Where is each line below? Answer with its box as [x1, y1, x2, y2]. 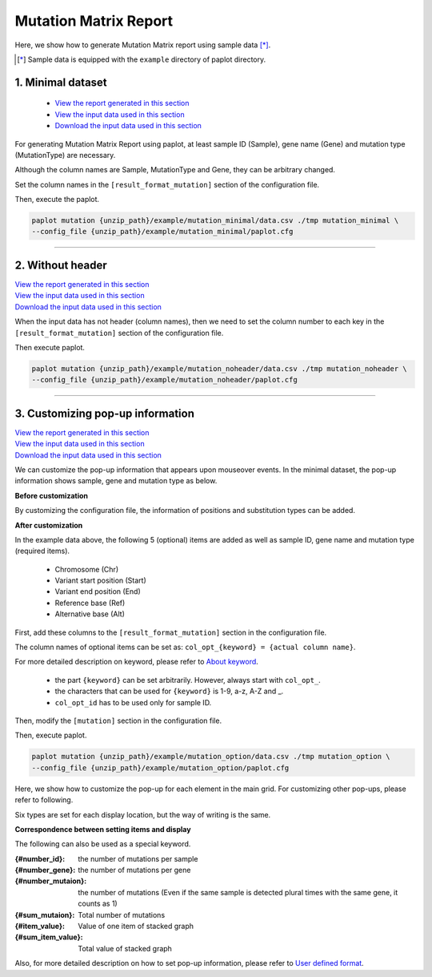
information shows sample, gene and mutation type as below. [14, 476, 218, 486]
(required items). [14, 546, 70, 556]
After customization [14, 520, 83, 530]
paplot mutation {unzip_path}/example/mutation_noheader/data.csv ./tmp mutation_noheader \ [31, 364, 407, 373]
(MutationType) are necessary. [14, 150, 116, 159]
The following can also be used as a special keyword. [14, 839, 191, 849]
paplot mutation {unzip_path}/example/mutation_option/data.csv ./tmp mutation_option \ [31, 752, 391, 761]
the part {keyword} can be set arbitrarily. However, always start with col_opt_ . [54, 675, 322, 684]
